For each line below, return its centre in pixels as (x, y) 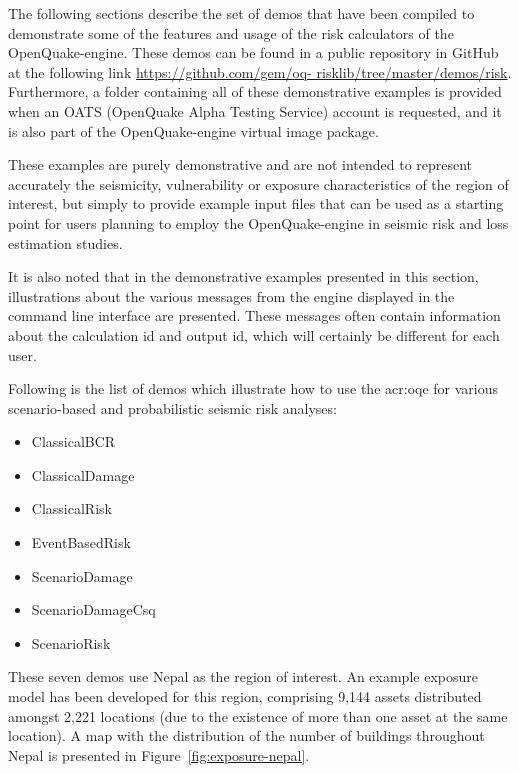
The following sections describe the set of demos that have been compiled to (241, 13)
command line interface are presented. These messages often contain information (254, 315)
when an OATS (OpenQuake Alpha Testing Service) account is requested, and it (255, 110)
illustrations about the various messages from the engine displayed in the (231, 295)
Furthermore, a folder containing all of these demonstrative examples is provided (255, 91)
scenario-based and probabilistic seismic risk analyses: (172, 407)
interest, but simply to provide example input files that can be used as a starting (256, 203)
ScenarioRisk (71, 642)
